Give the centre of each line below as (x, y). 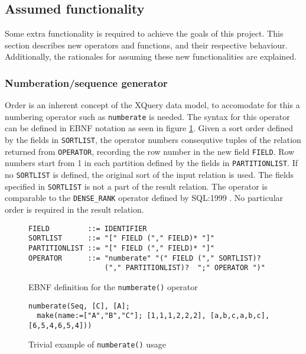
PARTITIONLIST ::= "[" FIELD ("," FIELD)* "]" (121, 248)
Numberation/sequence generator (86, 82)
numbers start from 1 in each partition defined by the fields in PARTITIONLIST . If (151, 163)
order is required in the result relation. (74, 209)
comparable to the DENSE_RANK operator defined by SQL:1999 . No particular (144, 198)
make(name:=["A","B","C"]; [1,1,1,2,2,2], (121, 316)
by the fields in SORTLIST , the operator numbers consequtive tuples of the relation (153, 140)
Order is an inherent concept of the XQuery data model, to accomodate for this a (152, 105)
